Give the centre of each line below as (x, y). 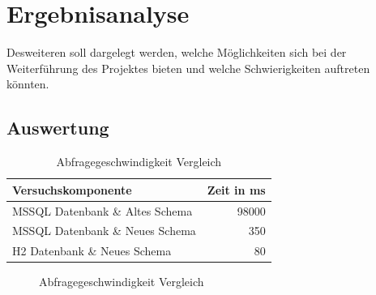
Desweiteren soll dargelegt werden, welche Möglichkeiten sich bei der (177, 52)
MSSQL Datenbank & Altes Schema (103, 210)
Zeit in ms (236, 189)
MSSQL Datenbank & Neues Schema (104, 231)
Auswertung (58, 128)
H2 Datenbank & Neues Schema (92, 251)
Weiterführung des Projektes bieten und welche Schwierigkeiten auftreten (188, 68)
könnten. (28, 84)
